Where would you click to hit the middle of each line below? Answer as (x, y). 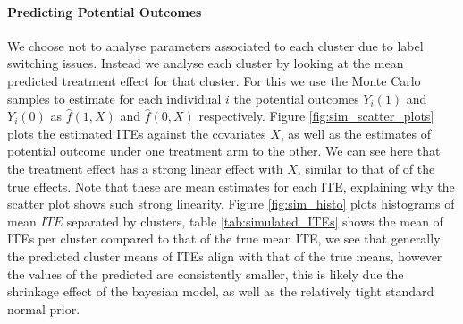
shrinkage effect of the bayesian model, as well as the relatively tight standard (221, 291)
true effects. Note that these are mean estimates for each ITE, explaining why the (231, 186)
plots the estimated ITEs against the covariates (137, 133)
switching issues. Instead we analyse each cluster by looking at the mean (206, 63)
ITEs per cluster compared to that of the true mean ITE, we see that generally (224, 239)
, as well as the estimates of (356, 133)
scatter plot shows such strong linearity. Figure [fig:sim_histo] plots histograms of (231, 204)
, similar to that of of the (366, 168)
